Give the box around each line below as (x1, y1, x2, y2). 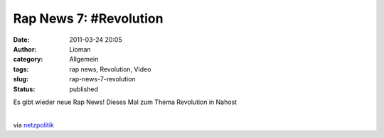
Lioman (69, 45, 92, 53)
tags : (13, 64, 29, 74)
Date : (13, 35, 30, 44)
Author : (13, 45, 37, 53)
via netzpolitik (13, 120, 55, 129)
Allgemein (69, 55, 99, 64)
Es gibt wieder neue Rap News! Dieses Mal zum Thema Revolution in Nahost (13, 98, 238, 106)
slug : (13, 75, 28, 84)
